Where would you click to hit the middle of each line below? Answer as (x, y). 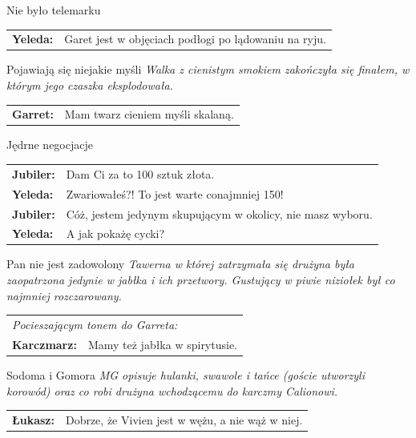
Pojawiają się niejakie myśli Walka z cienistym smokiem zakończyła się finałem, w (208, 69)
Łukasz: (33, 419)
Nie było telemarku (54, 10)
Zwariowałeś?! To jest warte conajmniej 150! (175, 193)
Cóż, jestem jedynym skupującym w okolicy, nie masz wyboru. (219, 213)
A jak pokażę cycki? (115, 233)
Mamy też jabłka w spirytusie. (163, 344)
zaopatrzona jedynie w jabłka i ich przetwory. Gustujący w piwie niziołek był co (201, 280)
